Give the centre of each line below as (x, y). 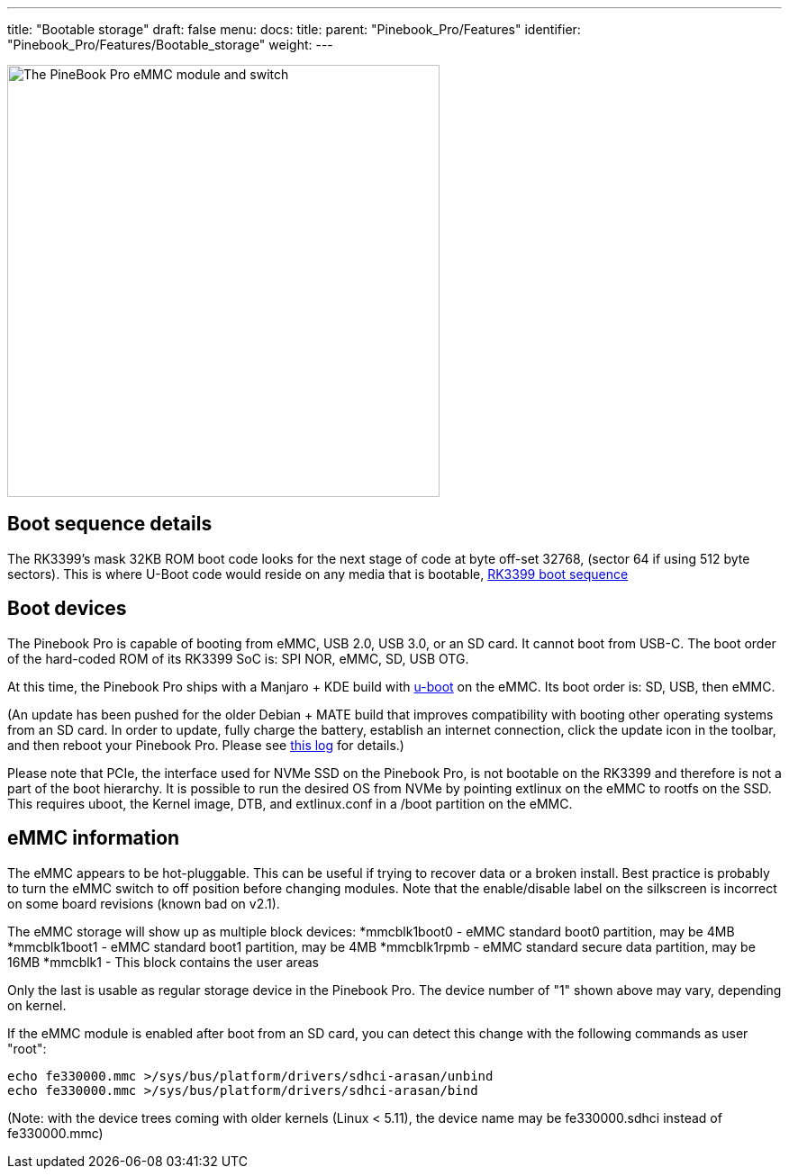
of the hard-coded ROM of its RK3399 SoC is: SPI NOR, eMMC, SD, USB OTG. (238, 658)
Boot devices (67, 609)
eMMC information (94, 838)
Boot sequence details (110, 524)
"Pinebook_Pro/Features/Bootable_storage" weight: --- (170, 45)
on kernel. (37, 1005)
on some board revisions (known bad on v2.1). (144, 903)
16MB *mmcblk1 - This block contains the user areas (163, 962)
